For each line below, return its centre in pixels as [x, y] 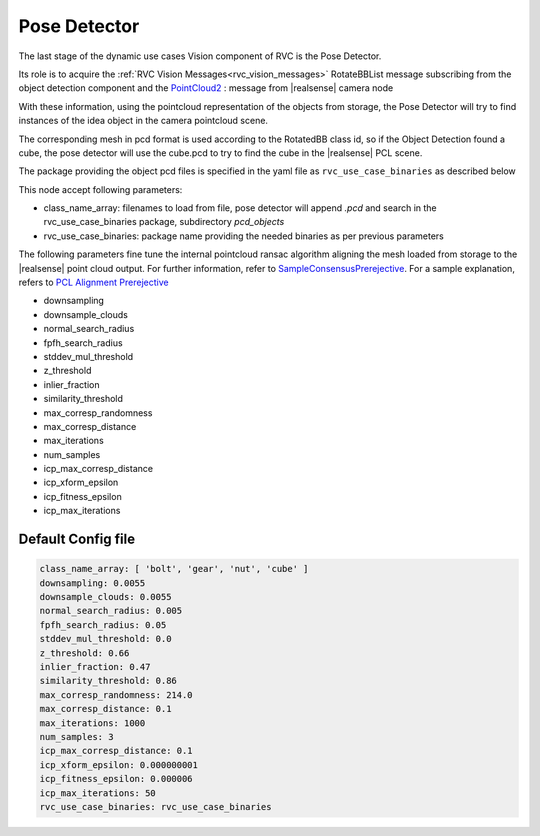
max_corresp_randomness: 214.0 [116, 694]
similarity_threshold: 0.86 [108, 681]
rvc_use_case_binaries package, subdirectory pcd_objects [164, 222]
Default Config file [76, 539]
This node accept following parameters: [100, 189]
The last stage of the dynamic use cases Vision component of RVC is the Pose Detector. [200, 56]
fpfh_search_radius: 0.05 [103, 624]
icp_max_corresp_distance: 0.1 [116, 751]
